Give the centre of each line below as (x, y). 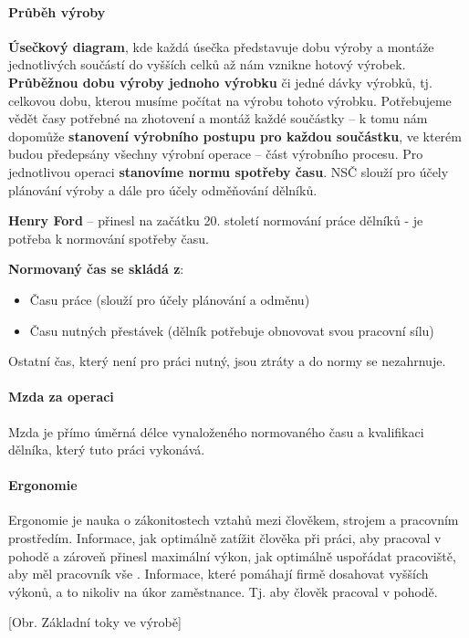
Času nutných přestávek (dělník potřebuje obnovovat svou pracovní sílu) (232, 330)
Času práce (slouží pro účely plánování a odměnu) (170, 299)
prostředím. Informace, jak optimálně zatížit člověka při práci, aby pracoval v (225, 538)
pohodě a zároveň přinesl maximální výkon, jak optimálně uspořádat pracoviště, (232, 555)
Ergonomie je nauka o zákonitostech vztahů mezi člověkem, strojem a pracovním (234, 520)
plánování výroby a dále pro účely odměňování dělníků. (163, 189)
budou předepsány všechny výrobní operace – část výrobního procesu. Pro (216, 154)
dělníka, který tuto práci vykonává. (107, 450)
